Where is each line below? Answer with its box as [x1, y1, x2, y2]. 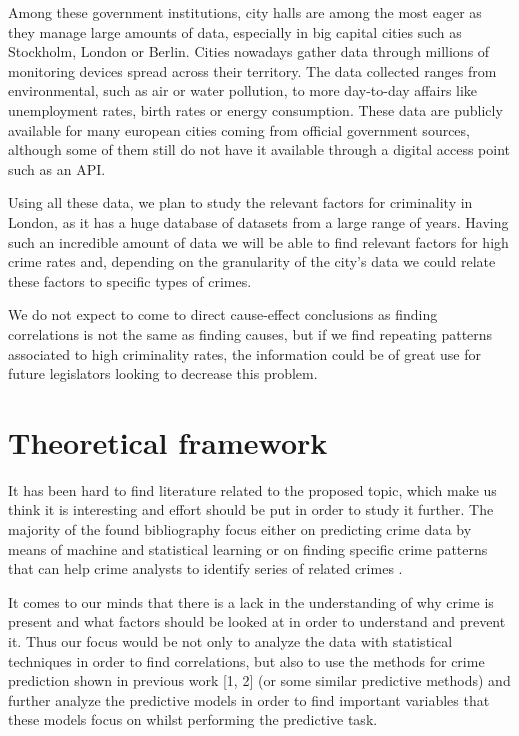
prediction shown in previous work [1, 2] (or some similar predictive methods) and [8, 670, 511, 691]
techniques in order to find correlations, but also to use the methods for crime [8, 650, 485, 671]
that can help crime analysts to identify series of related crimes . [8, 558, 403, 579]
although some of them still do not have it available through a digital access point [8, 139, 511, 160]
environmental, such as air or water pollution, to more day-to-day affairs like [8, 80, 478, 101]
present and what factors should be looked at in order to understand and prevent [8, 611, 506, 632]
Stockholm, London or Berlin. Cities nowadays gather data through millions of [8, 41, 490, 62]
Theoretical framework [8, 421, 328, 462]
